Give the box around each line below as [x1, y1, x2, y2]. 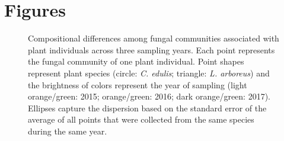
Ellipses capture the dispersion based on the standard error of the [28, 101, 267, 114]
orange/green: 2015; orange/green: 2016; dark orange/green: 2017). [28, 90, 271, 102]
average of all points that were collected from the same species [28, 113, 254, 126]
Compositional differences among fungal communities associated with [28, 32, 279, 44]
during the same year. [28, 124, 107, 137]
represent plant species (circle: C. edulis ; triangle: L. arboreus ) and [28, 66, 270, 79]
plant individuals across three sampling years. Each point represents [28, 43, 275, 56]
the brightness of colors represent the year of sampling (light [28, 78, 247, 91]
